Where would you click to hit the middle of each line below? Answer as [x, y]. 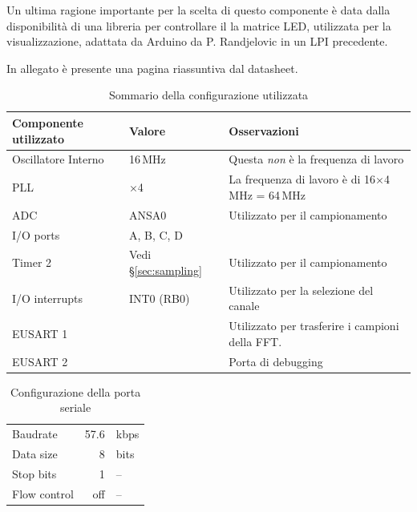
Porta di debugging [276, 361]
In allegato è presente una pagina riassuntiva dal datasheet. [152, 68]
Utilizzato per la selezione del [301, 290]
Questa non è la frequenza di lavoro [316, 159]
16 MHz [147, 159]
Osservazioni [264, 130]
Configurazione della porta [75, 391]
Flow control [43, 493]
